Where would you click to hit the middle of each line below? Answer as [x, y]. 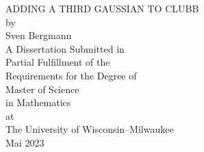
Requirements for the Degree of [71, 75]
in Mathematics [38, 102]
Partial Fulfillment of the [58, 62]
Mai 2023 [25, 142]
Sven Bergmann [39, 35]
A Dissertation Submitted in [65, 48]
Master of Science [42, 89]
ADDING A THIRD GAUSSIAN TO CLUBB [102, 8]
